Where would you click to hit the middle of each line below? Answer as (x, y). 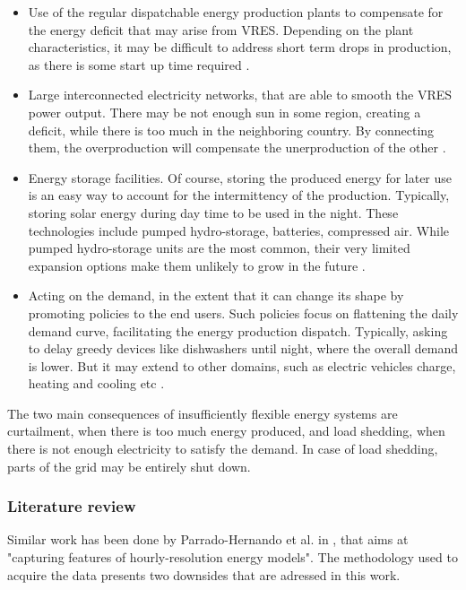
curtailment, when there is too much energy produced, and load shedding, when (226, 431)
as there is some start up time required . (139, 64)
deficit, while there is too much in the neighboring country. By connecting (231, 130)
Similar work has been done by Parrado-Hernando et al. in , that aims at (208, 539)
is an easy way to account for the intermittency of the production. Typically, (239, 195)
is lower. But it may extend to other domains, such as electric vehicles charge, (242, 365)
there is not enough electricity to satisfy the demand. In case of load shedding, (223, 449)
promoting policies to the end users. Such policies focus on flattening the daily (243, 312)
